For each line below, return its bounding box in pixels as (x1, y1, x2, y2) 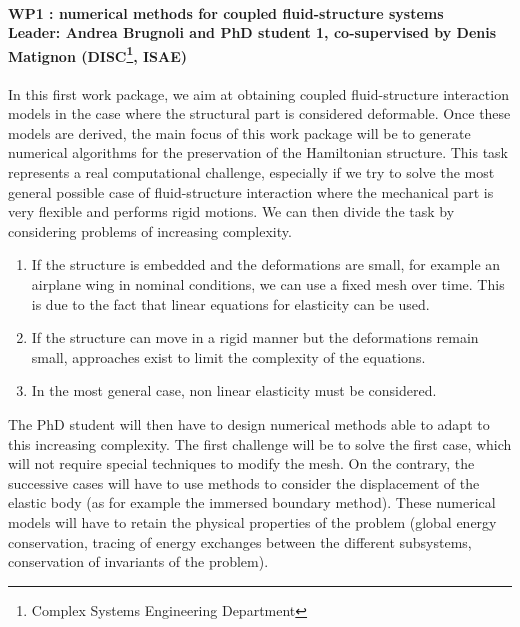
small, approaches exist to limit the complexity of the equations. (31, 346, 426, 367)
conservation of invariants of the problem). (8, 551, 269, 572)
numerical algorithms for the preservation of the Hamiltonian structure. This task (8, 142, 509, 163)
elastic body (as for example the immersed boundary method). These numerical (8, 492, 496, 513)
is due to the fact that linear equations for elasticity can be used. (31, 293, 430, 314)
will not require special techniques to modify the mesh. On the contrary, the (8, 453, 475, 474)
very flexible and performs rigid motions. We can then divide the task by (8, 201, 455, 222)
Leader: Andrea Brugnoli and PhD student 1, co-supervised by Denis (8, 22, 497, 43)
